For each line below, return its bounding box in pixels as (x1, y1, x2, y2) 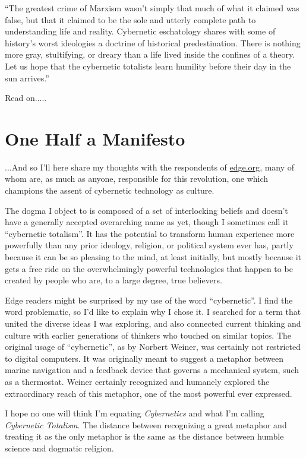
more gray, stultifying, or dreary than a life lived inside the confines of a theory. (5, 48, 295, 61)
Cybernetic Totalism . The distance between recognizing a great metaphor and (5, 418, 287, 431)
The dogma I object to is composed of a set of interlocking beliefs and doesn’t (5, 204, 288, 216)
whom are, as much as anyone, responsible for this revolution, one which (5, 172, 269, 185)
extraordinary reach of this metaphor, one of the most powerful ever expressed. (5, 387, 292, 399)
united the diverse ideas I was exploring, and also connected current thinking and (5, 317, 301, 329)
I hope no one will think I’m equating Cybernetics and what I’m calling (5, 407, 264, 419)
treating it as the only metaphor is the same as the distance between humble (5, 430, 284, 443)
